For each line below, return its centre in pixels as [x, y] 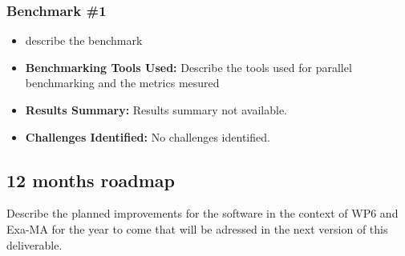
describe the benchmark [84, 40]
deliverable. [34, 244]
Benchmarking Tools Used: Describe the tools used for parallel [188, 67]
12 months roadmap [91, 180]
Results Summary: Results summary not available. [156, 110]
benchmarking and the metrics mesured [122, 83]
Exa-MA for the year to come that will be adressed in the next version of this [197, 228]
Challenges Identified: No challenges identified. [148, 136]
